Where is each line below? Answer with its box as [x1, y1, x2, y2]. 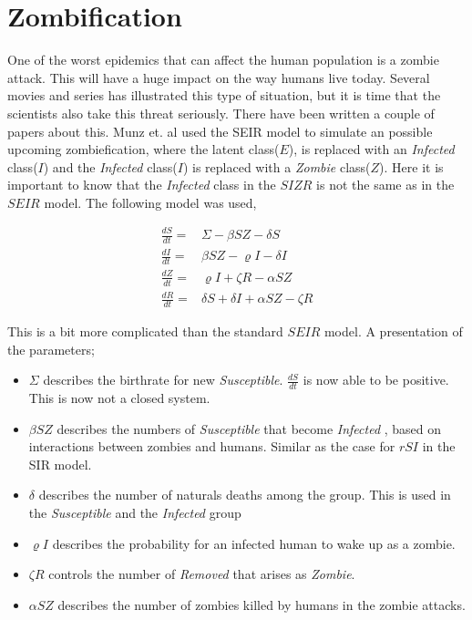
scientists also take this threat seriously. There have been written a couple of [7, 103, 435, 122]
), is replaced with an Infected [288, 139, 455, 159]
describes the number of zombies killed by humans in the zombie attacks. [57, 594, 466, 614]
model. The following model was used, [44, 192, 257, 212]
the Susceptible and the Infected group [28, 502, 241, 522]
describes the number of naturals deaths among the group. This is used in [38, 485, 451, 504]
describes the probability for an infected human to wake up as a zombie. [52, 533, 456, 553]
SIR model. [28, 454, 92, 473]
